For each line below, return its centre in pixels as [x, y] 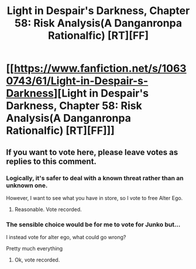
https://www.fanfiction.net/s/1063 [100, 69]
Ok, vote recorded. [37, 260]
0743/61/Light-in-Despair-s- [77, 81]
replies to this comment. [51, 161]
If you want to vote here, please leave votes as [92, 152]
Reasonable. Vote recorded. [48, 209]
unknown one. [27, 185]
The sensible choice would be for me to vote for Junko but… [93, 225]
